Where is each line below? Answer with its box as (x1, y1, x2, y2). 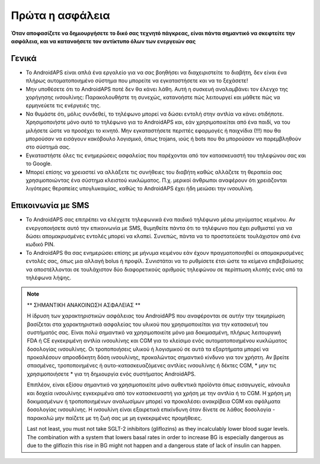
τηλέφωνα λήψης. (25, 274, 72, 281)
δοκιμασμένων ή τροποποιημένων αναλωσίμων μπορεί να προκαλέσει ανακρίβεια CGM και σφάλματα (27, 398, 281, 405)
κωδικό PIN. (25, 241, 55, 248)
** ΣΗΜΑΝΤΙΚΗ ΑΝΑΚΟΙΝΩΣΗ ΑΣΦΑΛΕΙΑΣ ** (27, 301, 141, 308)
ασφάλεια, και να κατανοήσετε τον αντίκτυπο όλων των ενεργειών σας (11, 37, 196, 44)
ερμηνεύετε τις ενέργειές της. (25, 102, 101, 109)
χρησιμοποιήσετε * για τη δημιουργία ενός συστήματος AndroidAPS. (27, 370, 196, 377)
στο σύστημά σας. (25, 143, 71, 151)
